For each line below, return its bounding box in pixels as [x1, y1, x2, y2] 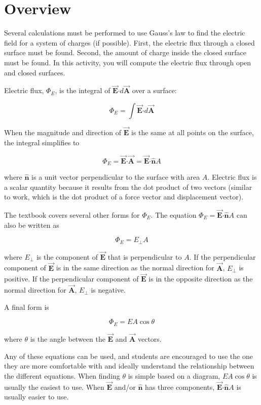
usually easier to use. [4, 391, 69, 402]
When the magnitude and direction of [4, 127, 122, 138]
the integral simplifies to [4, 137, 80, 147]
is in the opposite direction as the [148, 273, 253, 284]
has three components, [145, 381, 215, 392]
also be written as [4, 219, 59, 230]
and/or [114, 381, 136, 392]
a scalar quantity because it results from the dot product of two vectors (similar [4, 181, 252, 192]
